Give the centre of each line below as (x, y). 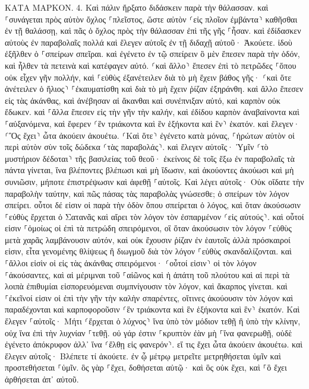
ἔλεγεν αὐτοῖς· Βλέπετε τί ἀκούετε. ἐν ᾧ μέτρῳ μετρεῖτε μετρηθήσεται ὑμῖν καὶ (143, 355)
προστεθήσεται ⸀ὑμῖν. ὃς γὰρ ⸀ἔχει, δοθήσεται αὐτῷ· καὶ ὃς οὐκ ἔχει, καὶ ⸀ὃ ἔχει (146, 367)
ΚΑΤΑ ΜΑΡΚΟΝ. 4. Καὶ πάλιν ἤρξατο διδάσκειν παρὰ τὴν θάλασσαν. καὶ (137, 7)
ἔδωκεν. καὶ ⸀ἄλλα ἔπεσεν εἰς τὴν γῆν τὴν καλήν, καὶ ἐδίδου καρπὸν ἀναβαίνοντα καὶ (152, 112)
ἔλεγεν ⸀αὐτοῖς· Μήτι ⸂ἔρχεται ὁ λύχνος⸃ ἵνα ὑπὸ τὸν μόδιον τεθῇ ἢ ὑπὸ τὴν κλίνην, (153, 321)
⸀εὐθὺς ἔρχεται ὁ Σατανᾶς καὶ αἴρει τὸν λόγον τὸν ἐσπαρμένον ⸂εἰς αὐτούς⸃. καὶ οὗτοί (154, 216)
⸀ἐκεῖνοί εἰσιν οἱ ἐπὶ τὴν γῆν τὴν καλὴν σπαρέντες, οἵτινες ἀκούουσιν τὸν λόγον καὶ (149, 297)
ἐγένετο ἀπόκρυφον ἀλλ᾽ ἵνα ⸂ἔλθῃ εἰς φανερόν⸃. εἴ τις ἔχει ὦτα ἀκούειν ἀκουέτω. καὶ (154, 344)
